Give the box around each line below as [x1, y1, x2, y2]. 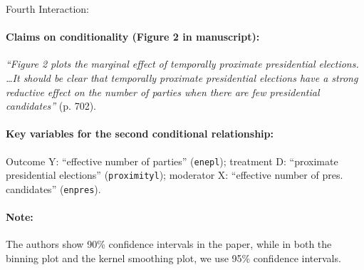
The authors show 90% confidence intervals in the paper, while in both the [6, 237, 332, 251]
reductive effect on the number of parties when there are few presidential [6, 84, 320, 99]
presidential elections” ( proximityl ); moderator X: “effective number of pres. [6, 167, 343, 182]
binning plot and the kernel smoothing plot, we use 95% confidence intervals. [6, 250, 341, 265]
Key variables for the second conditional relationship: [6, 126, 274, 141]
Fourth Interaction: [6, 1, 89, 16]
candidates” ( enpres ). [6, 181, 101, 196]
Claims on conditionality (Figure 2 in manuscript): [6, 29, 260, 44]
